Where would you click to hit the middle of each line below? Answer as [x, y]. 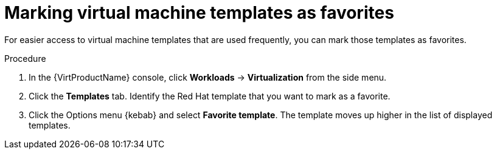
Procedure [25, 58]
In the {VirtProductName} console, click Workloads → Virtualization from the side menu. [208, 77]
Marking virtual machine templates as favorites [199, 13]
